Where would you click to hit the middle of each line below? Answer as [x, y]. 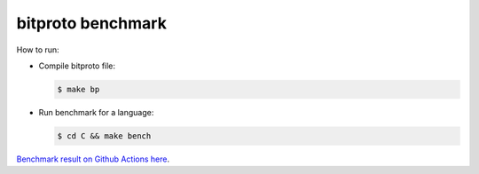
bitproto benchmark [92, 23]
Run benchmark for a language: [96, 112]
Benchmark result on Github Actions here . [93, 159]
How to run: [38, 50]
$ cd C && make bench [104, 136]
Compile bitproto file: [77, 66]
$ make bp [79, 89]
